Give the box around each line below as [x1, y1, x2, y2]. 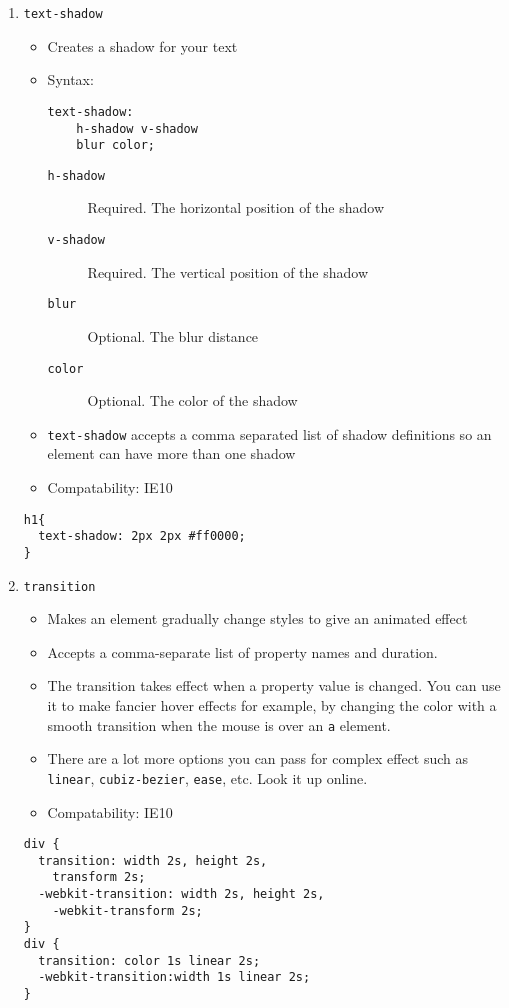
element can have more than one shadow [47, 443, 296, 464]
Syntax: [47, 69, 94, 90]
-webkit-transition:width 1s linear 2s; [38, 970, 311, 985]
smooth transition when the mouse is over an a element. [47, 714, 391, 735]
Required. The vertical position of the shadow [87, 261, 369, 282]
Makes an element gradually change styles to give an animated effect [47, 608, 468, 629]
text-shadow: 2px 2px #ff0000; [38, 529, 246, 544]
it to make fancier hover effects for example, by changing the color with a [47, 695, 497, 716]
